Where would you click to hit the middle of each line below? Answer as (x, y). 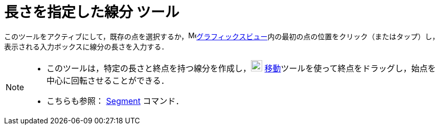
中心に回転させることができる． (108, 80)
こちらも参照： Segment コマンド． (115, 101)
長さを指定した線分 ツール (92, 12)
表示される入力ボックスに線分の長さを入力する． (86, 46)
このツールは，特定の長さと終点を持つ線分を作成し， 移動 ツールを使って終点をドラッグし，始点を (241, 68)
